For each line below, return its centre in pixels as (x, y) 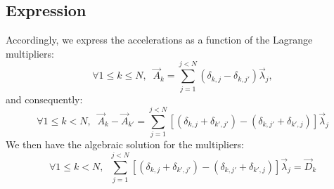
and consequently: (44, 99)
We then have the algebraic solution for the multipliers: (125, 144)
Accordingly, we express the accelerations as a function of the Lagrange (159, 40)
